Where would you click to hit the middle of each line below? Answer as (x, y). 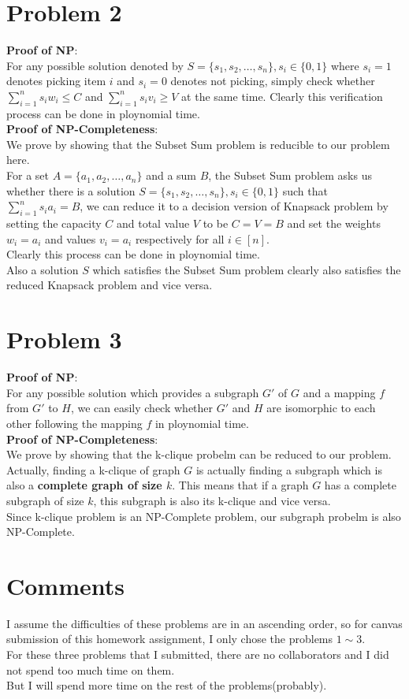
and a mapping (339, 392)
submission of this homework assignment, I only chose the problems (170, 639)
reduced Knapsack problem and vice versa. (110, 285)
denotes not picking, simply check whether (273, 81)
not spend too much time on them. (91, 669)
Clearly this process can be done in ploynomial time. (133, 254)
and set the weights (334, 223)
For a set (28, 175)
